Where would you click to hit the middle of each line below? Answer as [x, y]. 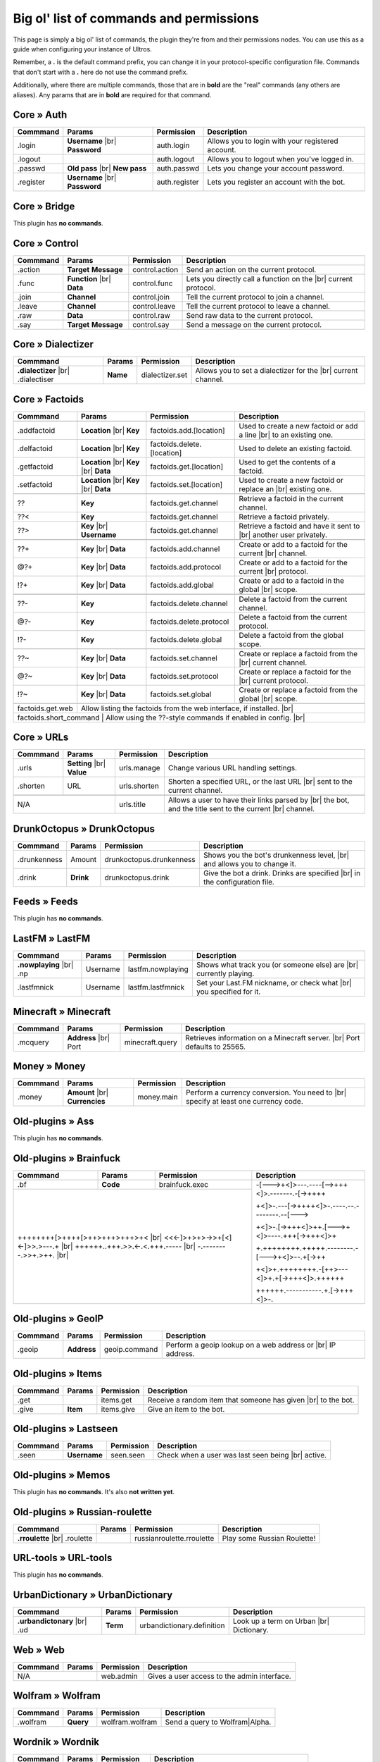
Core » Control [46, 243]
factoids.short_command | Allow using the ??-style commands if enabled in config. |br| [161, 717]
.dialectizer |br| [44, 371]
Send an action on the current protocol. [251, 269]
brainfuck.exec [184, 1184]
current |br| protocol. [274, 571]
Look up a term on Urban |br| [281, 1621]
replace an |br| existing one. [285, 488]
